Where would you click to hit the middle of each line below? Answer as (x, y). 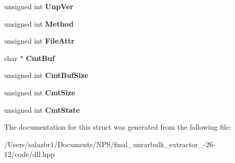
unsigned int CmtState (42, 109)
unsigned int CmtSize (40, 92)
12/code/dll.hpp (30, 154)
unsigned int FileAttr (40, 41)
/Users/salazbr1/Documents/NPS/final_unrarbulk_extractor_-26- (110, 144)
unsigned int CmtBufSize (46, 75)
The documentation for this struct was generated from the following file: (118, 127)
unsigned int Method (39, 23)
